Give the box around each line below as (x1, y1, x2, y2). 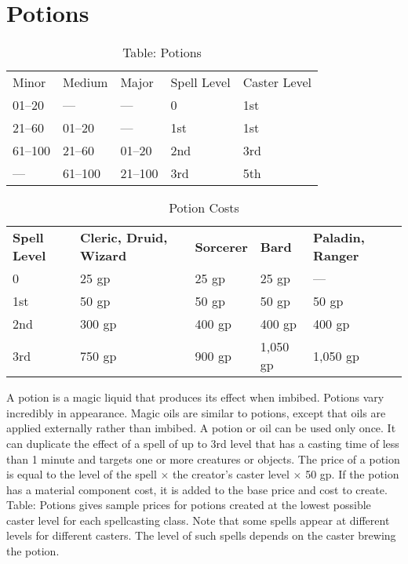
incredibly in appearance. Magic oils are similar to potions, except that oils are (6, 404, 386, 420)
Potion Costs (169, 198, 239, 217)
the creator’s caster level (173, 466, 290, 482)
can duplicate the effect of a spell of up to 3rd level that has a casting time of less (6, 435, 399, 451)
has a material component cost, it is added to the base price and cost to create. (6, 481, 388, 497)
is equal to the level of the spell (6, 466, 157, 482)
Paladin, (313, 228, 365, 247)
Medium (63, 73, 108, 92)
